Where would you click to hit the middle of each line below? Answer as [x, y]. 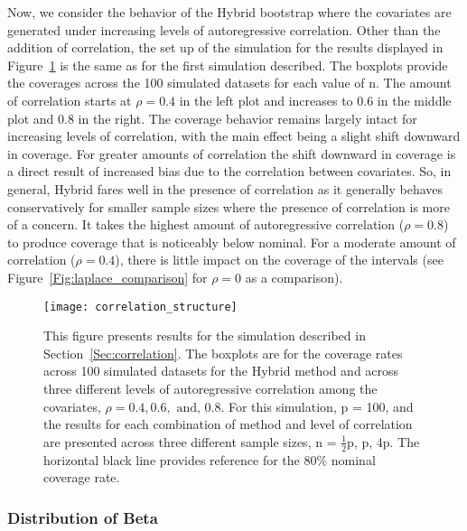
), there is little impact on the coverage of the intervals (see [279, 260]
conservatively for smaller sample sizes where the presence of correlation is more [229, 206]
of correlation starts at [70, 100]
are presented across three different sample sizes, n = [190, 441]
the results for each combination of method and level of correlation [228, 424]
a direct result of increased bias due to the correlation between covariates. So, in [229, 171]
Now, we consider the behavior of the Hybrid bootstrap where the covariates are [229, 12]
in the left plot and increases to [266, 100]
